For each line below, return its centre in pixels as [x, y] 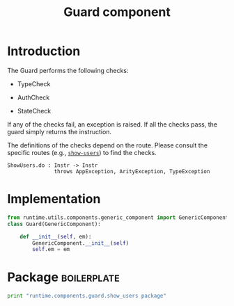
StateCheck [34, 111]
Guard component [117, 12]
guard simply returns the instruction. [60, 131]
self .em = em [51, 250]
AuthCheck [33, 97]
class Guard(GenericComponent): [54, 224]
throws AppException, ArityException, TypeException [132, 171]
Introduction [44, 51]
